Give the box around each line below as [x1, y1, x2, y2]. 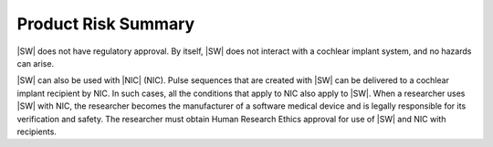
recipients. [16, 126, 57, 137]
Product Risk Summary [16, 14, 195, 34]
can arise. [16, 58, 55, 68]
